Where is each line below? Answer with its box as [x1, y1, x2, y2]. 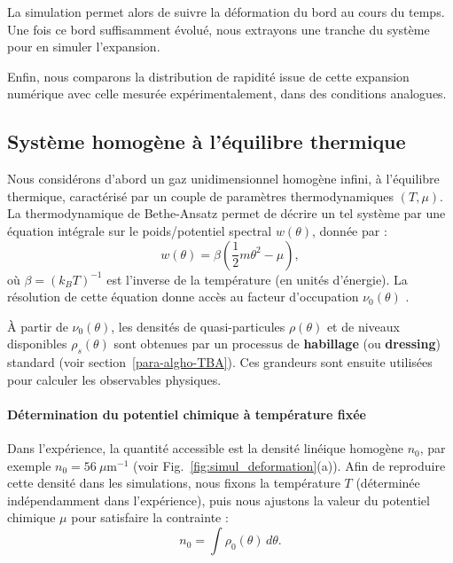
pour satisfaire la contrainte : [71, 508, 229, 527]
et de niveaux [326, 317, 400, 335]
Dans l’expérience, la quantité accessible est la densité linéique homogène [7, 439, 404, 457]
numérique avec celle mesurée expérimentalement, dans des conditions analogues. [7, 84, 447, 103]
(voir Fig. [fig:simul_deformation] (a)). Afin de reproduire [132, 456, 446, 474]
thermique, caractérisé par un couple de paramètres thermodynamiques [7, 186, 394, 205]
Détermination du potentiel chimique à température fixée [7, 404, 366, 423]
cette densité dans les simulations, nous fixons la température [7, 473, 340, 492]
